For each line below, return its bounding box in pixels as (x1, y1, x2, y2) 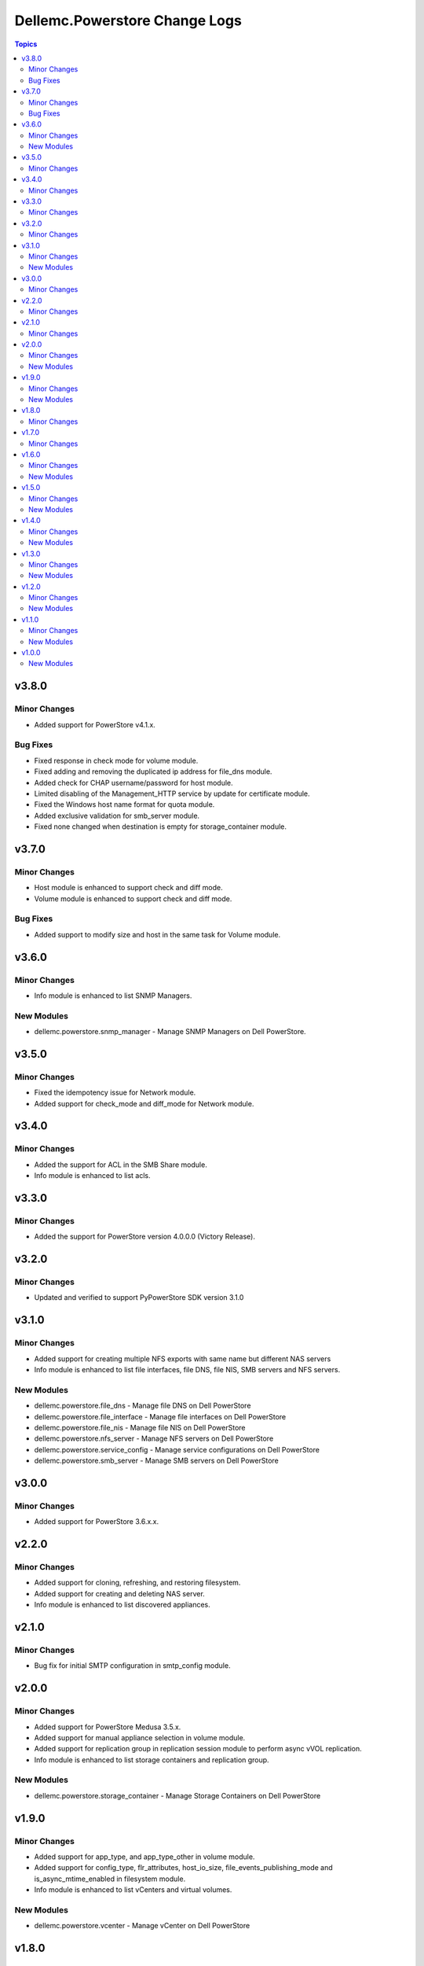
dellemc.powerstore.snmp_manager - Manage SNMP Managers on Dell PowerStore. (34, 1027, 306, 1036)
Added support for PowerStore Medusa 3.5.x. (34, 1722, 181, 1732)
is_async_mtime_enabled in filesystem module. (34, 1874, 186, 1883)
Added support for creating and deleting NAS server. (34, 1589, 206, 1598)
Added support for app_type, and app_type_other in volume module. (34, 1852, 255, 1861)
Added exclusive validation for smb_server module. (34, 811, 200, 820)
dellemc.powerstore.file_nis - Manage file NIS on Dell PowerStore (34, 1423, 247, 1432)
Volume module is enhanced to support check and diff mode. (34, 893, 232, 904)
